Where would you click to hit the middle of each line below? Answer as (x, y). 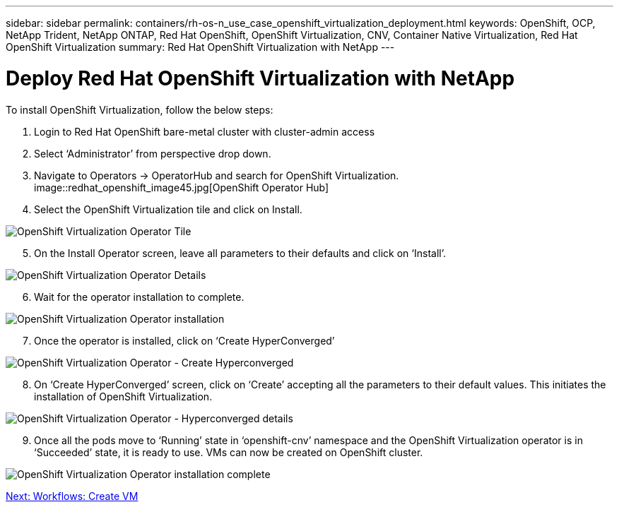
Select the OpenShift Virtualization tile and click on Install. (168, 209)
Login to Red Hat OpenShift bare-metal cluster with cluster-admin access (205, 131)
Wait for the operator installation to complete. (139, 297)
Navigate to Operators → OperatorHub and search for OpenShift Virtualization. (217, 175)
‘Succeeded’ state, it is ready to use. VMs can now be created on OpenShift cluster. (229, 452)
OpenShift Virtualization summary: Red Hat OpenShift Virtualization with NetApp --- (200, 47)
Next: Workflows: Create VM (72, 496)
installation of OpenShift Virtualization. (123, 396)
